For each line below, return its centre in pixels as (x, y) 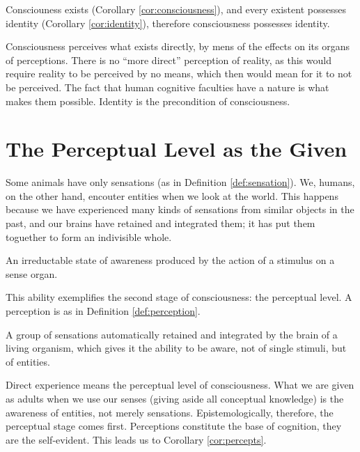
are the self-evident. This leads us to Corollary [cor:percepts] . (136, 439)
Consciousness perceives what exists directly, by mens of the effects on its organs (178, 46)
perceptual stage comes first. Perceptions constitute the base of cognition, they (174, 426)
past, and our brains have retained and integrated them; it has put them (161, 223)
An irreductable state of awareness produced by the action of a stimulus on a (170, 260)
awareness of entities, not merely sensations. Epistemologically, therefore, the (170, 412)
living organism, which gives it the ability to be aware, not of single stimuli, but (176, 348)
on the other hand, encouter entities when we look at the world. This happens (172, 195)
